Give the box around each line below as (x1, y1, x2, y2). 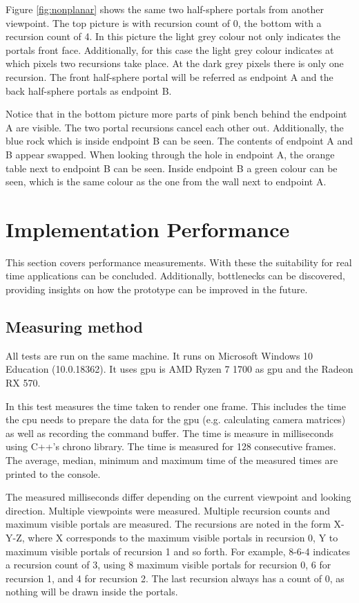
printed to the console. (6, 466, 101, 481)
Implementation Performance (6, 214, 290, 243)
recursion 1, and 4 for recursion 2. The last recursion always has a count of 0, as (6, 570, 345, 585)
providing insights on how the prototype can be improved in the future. (6, 282, 308, 297)
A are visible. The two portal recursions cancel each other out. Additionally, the (6, 120, 344, 134)
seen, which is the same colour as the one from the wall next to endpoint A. (6, 174, 327, 189)
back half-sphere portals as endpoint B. (6, 83, 172, 98)
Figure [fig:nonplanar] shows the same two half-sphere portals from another (6, 2, 324, 16)
